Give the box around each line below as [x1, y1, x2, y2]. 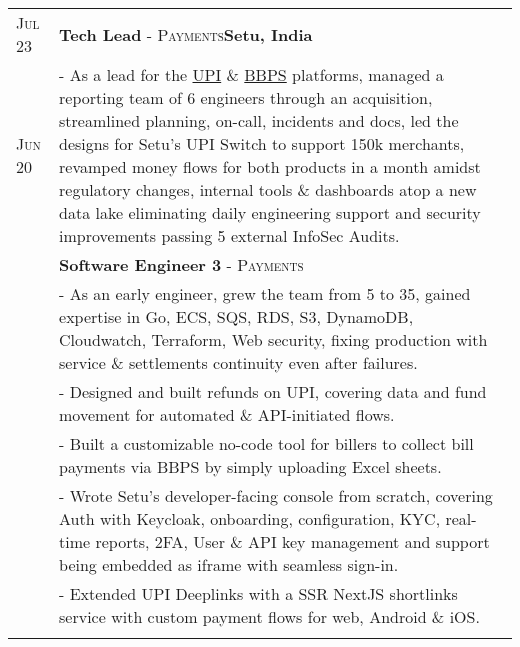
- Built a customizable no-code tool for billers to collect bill [59, 432, 474, 455]
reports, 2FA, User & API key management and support [95, 530, 490, 553]
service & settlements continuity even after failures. [59, 351, 418, 374]
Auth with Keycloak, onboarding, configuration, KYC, [59, 507, 441, 530]
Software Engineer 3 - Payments [59, 253, 304, 276]
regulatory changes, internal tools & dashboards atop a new [59, 178, 477, 201]
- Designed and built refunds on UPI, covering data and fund [59, 380, 487, 403]
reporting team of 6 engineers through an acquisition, [59, 86, 433, 109]
